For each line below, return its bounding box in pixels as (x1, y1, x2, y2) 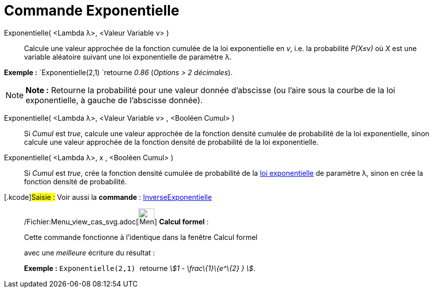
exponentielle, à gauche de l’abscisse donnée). (26, 95, 203, 105)
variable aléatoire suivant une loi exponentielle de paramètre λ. (24, 52, 232, 61)
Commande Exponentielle (4, 2, 179, 19)
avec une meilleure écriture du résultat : (24, 248, 155, 257)
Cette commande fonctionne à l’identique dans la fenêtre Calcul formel (24, 232, 258, 241)
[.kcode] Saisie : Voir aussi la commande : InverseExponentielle (4, 192, 212, 201)
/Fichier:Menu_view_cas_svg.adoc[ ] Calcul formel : (24, 217, 209, 226)
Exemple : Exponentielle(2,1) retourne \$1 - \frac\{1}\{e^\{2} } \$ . (24, 263, 256, 272)
